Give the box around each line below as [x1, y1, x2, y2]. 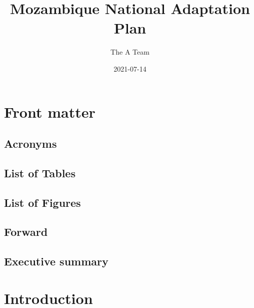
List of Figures [4, 194, 81, 210]
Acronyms [4, 136, 57, 151]
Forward [4, 224, 48, 239]
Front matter [4, 101, 95, 122]
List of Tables [4, 165, 75, 180]
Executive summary [4, 253, 108, 269]
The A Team [110, 47, 149, 57]
